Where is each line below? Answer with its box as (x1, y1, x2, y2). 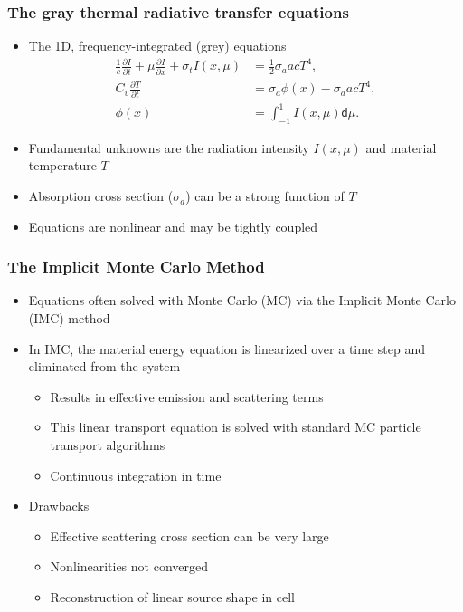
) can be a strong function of (185, 186, 345, 206)
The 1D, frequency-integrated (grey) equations (28, 36, 287, 55)
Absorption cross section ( (28, 186, 174, 206)
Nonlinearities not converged (50, 557, 208, 576)
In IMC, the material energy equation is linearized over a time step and (28, 339, 425, 358)
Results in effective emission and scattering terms (50, 387, 324, 406)
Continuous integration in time (50, 465, 222, 484)
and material (365, 138, 437, 157)
